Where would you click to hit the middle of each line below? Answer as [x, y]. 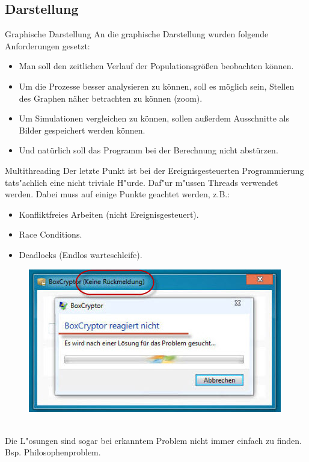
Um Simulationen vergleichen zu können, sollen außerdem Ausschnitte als [154, 118]
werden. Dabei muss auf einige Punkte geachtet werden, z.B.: [118, 194]
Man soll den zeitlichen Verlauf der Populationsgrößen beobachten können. [156, 66]
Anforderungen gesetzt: [47, 45]
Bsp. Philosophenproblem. [53, 452]
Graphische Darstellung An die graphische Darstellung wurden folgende [137, 34]
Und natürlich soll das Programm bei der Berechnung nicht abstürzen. [148, 150]
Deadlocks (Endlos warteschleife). [81, 254]
